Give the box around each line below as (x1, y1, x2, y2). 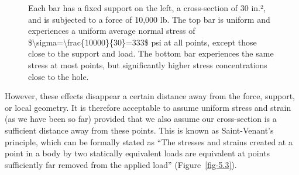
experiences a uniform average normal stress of (28, 24, 195, 37)
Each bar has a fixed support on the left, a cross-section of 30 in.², (28, 2, 266, 13)
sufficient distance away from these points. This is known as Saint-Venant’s (5, 124, 274, 136)
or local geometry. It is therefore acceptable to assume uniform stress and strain (5, 101, 291, 113)
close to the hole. (28, 70, 89, 82)
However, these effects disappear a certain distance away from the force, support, (5, 90, 295, 102)
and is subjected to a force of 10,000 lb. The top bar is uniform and (28, 13, 270, 25)
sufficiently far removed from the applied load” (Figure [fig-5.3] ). (5, 158, 237, 170)
